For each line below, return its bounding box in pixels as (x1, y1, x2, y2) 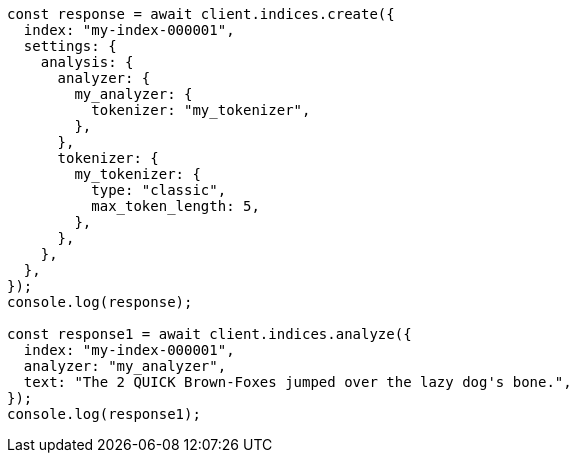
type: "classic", (91, 182, 227, 198)
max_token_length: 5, (91, 198, 260, 214)
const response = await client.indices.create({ (7, 6, 395, 22)
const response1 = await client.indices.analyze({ (7, 326, 412, 342)
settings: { (23, 38, 117, 54)
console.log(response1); (7, 406, 201, 422)
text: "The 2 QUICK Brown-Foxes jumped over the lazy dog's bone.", (23, 374, 572, 390)
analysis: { (40, 54, 134, 70)
